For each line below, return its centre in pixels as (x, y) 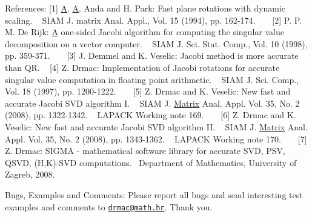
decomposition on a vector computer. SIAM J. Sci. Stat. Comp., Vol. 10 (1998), (156, 43)
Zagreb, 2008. (30, 174)
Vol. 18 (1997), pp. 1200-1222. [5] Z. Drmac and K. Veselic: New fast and (148, 91)
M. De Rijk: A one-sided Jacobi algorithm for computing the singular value (144, 32)
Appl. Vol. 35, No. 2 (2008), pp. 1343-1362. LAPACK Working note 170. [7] (156, 139)
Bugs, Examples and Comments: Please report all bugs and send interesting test (154, 194)
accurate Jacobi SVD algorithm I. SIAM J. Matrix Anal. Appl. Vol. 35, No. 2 (152, 103)
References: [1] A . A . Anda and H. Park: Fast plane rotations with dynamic (145, 8)
